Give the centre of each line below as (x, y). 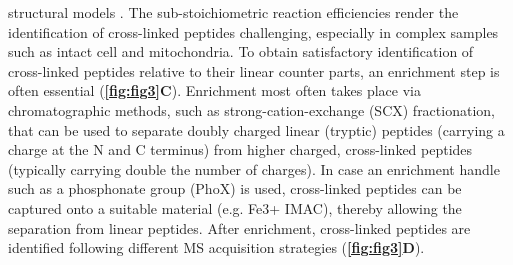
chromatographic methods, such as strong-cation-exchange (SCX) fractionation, (251, 109)
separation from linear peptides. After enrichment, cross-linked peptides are (239, 227)
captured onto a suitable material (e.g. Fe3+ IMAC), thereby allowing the (235, 207)
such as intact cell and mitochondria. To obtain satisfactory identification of (241, 51)
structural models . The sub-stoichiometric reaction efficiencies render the (233, 12)
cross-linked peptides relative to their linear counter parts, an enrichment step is (254, 70)
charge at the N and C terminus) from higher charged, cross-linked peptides (240, 149)
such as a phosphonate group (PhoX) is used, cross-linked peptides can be (235, 188)
